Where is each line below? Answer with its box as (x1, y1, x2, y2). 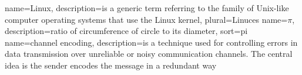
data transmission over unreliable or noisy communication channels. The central (5, 47, 293, 60)
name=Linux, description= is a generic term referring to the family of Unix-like (5, 2, 289, 13)
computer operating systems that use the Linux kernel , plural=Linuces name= (5, 13, 288, 25)
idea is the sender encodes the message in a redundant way (5, 59, 217, 71)
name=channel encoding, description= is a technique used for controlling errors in (5, 36, 298, 48)
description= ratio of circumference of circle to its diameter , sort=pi (5, 25, 248, 37)
